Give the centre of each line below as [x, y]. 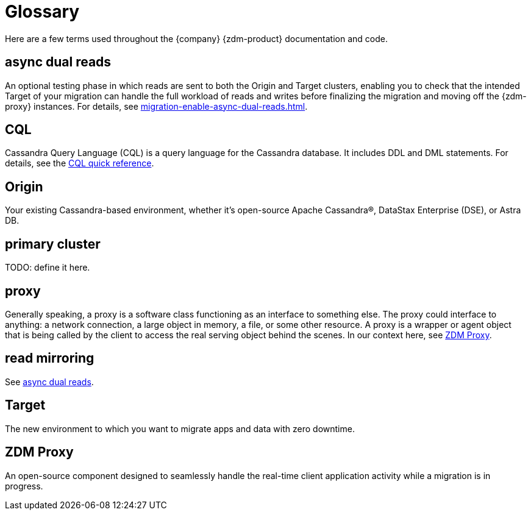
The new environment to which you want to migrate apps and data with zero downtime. [180, 428]
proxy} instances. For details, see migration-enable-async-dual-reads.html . [156, 106]
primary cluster [53, 244]
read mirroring [50, 358]
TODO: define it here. [48, 268]
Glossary [42, 12]
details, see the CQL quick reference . [80, 163]
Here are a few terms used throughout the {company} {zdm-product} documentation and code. [196, 38]
